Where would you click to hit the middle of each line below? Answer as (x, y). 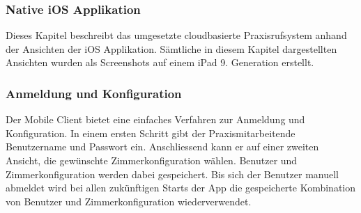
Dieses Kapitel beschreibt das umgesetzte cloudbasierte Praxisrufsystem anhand (176, 35)
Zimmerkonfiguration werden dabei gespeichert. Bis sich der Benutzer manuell (172, 174)
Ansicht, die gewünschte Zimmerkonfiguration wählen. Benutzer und (152, 160)
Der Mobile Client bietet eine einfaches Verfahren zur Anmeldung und (155, 119)
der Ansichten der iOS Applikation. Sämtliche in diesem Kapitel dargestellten (171, 48)
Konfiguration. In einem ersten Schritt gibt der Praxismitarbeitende (151, 133)
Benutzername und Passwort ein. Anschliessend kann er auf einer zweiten (162, 147)
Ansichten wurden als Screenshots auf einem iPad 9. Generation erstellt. (160, 62)
